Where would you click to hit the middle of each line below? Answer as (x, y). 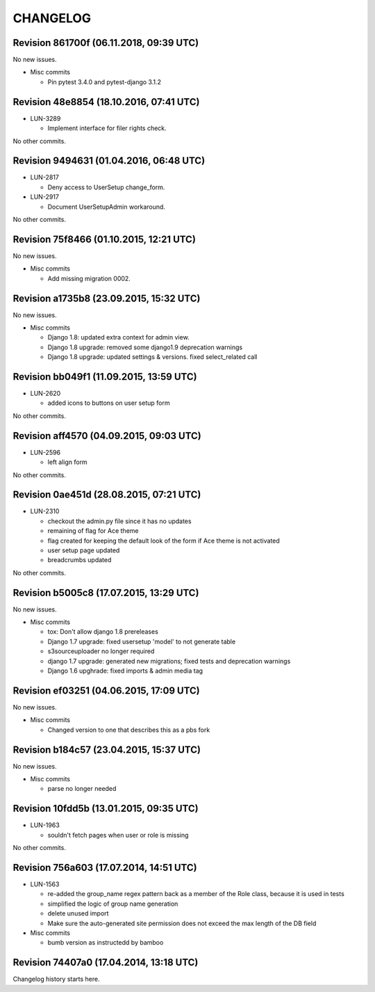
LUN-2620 (45, 394)
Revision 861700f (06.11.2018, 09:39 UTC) (106, 43)
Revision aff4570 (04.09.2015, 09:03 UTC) (107, 436)
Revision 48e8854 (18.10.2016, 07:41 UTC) (106, 102)
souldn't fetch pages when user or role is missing (118, 835)
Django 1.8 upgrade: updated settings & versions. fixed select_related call (152, 357)
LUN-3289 (45, 118)
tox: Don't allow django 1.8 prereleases (103, 632)
